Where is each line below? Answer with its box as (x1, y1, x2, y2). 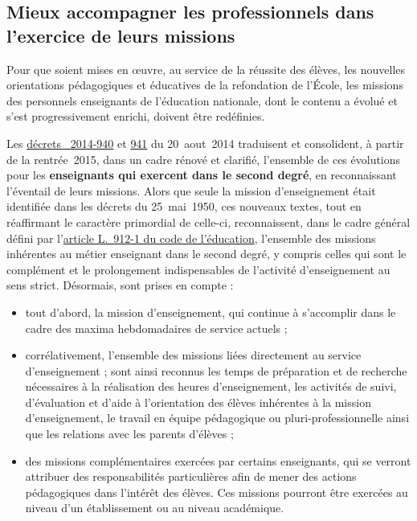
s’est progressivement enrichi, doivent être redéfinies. (6, 108, 265, 125)
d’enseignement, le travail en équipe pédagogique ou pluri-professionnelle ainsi (25, 409, 410, 426)
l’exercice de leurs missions (6, 23, 235, 47)
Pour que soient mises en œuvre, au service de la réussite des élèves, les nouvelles (6, 60, 406, 77)
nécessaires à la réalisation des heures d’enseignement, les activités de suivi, (25, 378, 397, 395)
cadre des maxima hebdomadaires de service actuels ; (25, 319, 288, 336)
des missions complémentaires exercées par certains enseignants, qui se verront (25, 452, 411, 469)
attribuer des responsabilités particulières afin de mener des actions (25, 468, 357, 485)
